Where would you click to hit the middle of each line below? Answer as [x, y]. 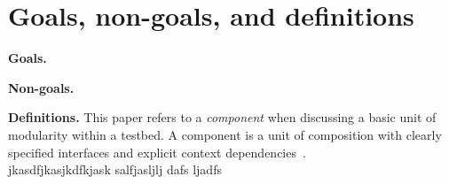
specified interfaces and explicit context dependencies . [157, 152]
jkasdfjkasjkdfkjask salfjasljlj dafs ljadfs [115, 169]
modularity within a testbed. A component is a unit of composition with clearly [225, 134]
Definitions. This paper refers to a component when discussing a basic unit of [222, 117]
